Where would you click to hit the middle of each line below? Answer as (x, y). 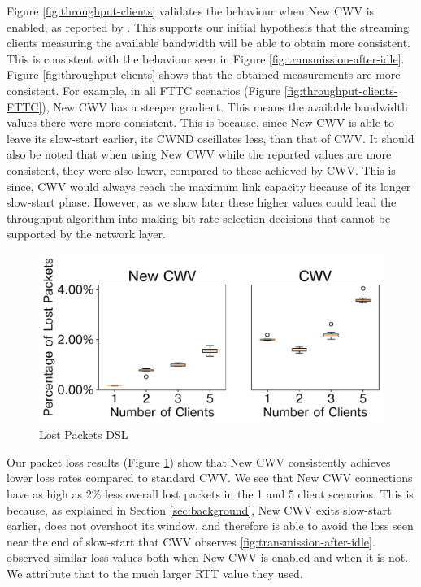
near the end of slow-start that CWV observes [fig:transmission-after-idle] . (191, 541)
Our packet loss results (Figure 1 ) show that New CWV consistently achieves (199, 461)
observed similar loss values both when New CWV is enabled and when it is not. (208, 557)
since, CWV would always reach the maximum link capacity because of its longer (209, 186)
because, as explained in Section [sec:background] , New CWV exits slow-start (199, 509)
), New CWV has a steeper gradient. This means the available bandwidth (225, 106)
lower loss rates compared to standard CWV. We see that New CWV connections (210, 478)
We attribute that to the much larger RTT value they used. (155, 573)
